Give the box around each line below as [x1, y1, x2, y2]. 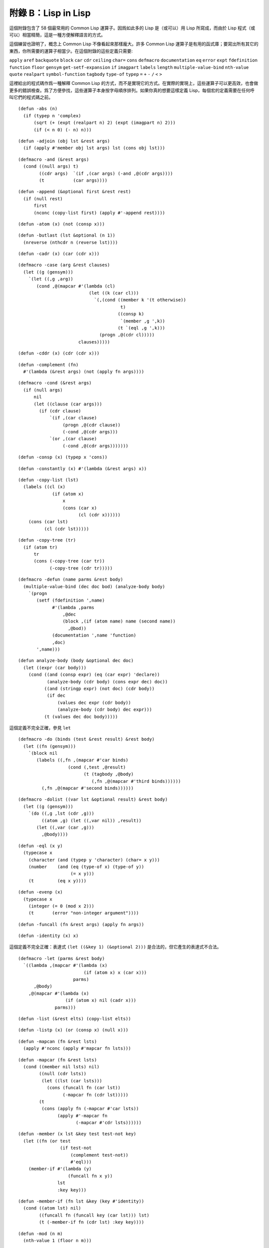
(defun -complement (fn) [18, 362, 79, 367]
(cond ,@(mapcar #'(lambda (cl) [36, 283, 116, 289]
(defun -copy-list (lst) [18, 477, 79, 483]
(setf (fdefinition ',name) [36, 598, 105, 604]
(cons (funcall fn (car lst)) [46, 1085, 121, 1091]
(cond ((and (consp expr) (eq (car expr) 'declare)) [28, 672, 160, 677]
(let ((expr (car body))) [23, 664, 87, 670]
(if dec [46, 693, 66, 698]
